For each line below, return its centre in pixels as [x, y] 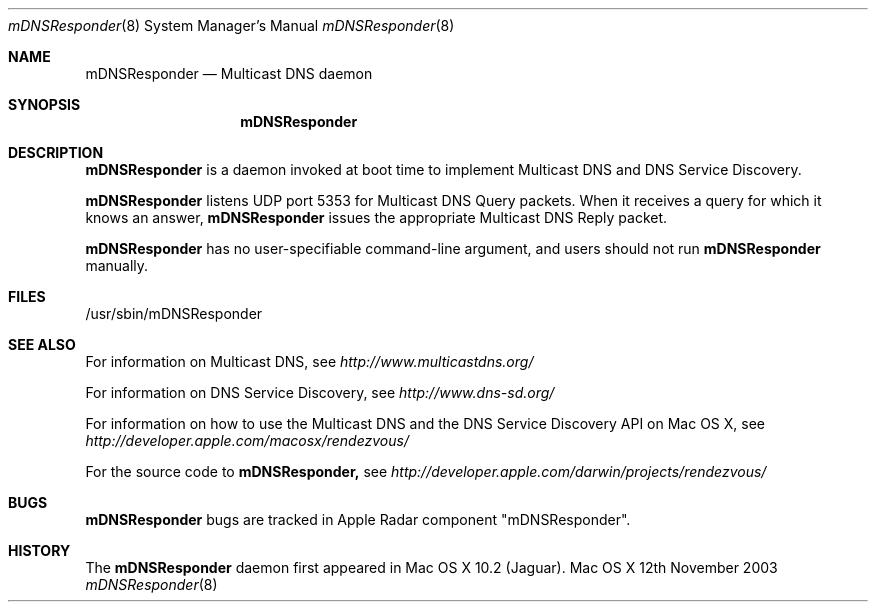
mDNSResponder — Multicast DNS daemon [229, 73]
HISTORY [39, 550]
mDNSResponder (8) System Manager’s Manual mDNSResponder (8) [231, 25]
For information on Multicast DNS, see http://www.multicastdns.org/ [309, 361]
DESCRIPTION [56, 152]
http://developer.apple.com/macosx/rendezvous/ [247, 440]
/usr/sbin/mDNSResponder [174, 313]
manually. [117, 265]
